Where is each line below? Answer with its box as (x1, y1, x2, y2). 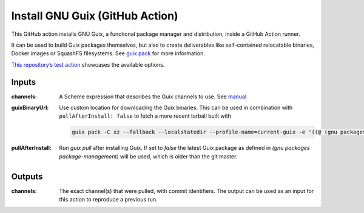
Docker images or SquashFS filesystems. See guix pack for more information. (11, 50, 206, 57)
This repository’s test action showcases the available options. (11, 61, 165, 68)
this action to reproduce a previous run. (59, 196, 158, 203)
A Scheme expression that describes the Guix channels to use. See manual (59, 93, 247, 100)
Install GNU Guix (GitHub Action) (11, 9, 178, 22)
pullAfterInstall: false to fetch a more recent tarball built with (59, 112, 232, 120)
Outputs (11, 171, 43, 181)
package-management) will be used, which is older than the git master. (59, 152, 238, 160)
